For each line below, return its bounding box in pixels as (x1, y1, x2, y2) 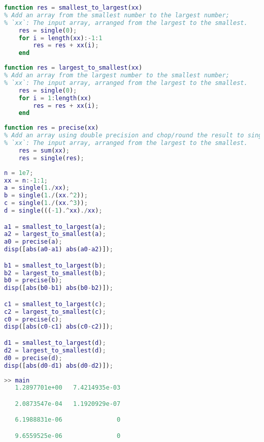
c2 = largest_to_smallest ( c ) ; (4, 308, 106, 315)
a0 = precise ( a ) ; (4, 238, 62, 246)
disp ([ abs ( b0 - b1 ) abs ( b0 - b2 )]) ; (4, 284, 113, 292)
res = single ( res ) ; (18, 154, 84, 162)
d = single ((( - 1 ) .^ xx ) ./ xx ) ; (4, 207, 103, 214)
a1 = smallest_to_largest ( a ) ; (4, 223, 106, 230)
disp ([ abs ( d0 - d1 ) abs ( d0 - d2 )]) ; (4, 362, 113, 369)
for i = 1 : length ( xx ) (18, 94, 91, 102)
